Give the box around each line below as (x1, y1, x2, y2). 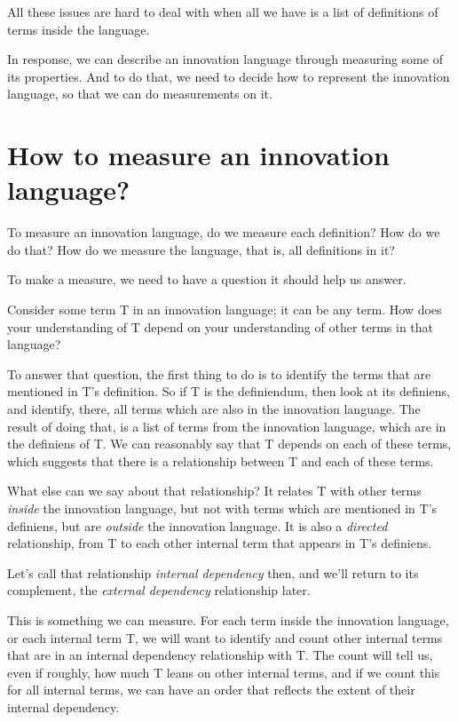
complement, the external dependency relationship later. (7, 581, 311, 599)
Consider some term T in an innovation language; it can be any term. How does (7, 300, 442, 319)
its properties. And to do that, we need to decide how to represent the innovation (7, 67, 450, 85)
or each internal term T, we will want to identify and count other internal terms (7, 628, 443, 647)
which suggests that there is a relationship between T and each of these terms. (7, 451, 434, 470)
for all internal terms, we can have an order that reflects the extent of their (7, 680, 415, 699)
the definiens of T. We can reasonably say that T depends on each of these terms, (7, 434, 452, 453)
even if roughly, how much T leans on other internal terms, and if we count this (7, 662, 440, 681)
